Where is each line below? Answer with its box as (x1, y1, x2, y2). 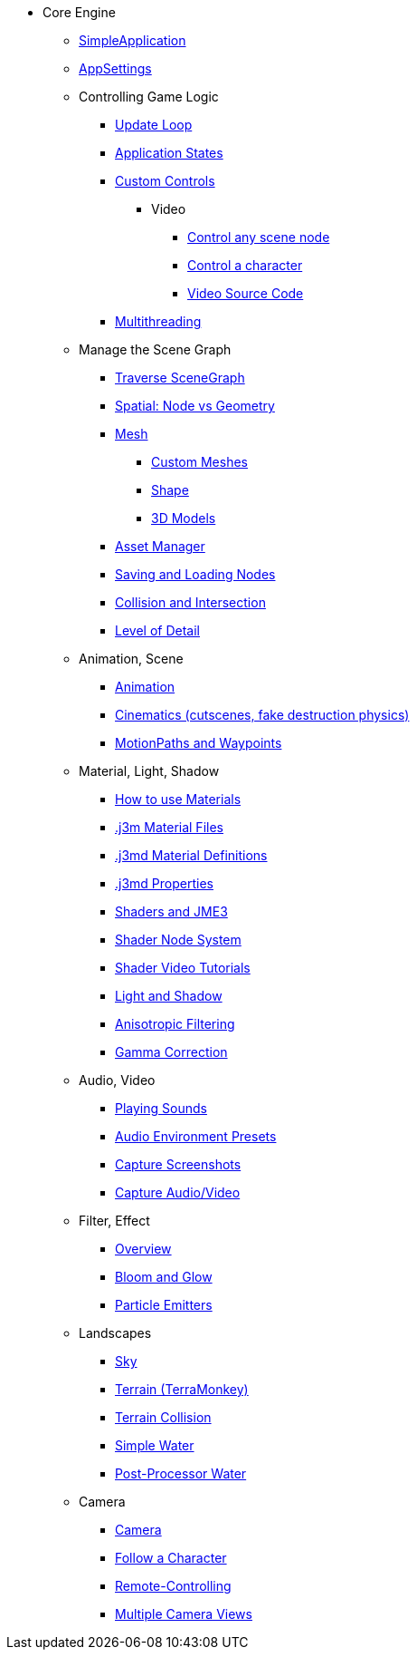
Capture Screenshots (115, 1157, 242, 1172)
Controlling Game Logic (79, 89, 219, 104)
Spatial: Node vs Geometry (115, 398, 275, 413)
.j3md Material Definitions (115, 848, 268, 863)
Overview (115, 1241, 172, 1256)
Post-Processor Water (115, 1466, 247, 1481)
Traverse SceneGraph (115, 370, 245, 385)
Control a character (187, 257, 303, 273)
